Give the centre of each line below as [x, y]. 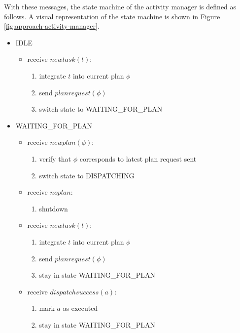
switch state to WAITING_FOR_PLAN [101, 109]
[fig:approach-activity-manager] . [52, 26]
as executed [80, 308]
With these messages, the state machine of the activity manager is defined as [120, 6]
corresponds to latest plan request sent [138, 158]
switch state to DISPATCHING [87, 175]
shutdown [53, 208]
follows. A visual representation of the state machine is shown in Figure [112, 16]
